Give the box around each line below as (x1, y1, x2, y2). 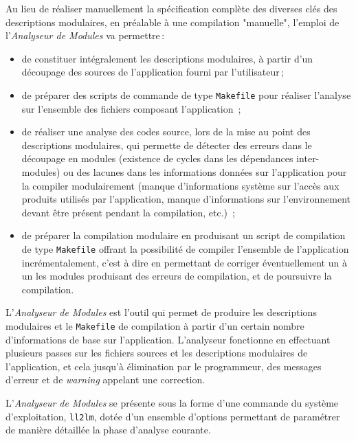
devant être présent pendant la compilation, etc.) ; (21, 205, 235, 219)
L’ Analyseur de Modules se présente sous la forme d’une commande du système (5, 396, 339, 410)
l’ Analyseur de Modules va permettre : (5, 28, 165, 43)
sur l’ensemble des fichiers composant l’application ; (21, 101, 241, 115)
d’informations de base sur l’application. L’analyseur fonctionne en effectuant (5, 332, 331, 346)
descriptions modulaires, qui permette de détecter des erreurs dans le (21, 137, 312, 152)
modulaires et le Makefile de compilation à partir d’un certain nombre (5, 319, 304, 332)
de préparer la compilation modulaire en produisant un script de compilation (21, 228, 346, 242)
